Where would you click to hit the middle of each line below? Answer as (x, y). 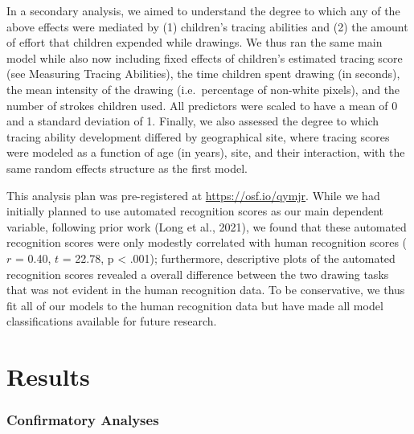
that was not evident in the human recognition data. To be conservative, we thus (206, 290)
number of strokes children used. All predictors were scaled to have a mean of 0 (202, 105)
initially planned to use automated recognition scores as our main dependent (195, 211)
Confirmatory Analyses (83, 420)
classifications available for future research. (112, 321)
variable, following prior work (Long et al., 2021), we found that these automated (207, 226)
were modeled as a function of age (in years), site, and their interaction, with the (206, 152)
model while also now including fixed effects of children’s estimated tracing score (205, 57)
